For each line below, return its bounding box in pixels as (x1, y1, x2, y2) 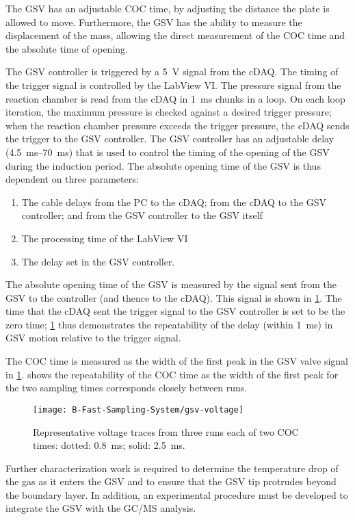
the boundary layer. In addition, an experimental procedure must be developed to (5, 487, 348, 502)
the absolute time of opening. (5, 41, 128, 55)
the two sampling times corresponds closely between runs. (5, 380, 248, 395)
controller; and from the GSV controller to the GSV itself (21, 208, 263, 222)
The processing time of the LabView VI (21, 231, 188, 245)
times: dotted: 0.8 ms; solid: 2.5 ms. (33, 438, 185, 452)
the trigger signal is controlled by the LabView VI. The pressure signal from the (5, 77, 341, 92)
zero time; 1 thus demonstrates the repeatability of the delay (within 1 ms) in (5, 317, 333, 331)
